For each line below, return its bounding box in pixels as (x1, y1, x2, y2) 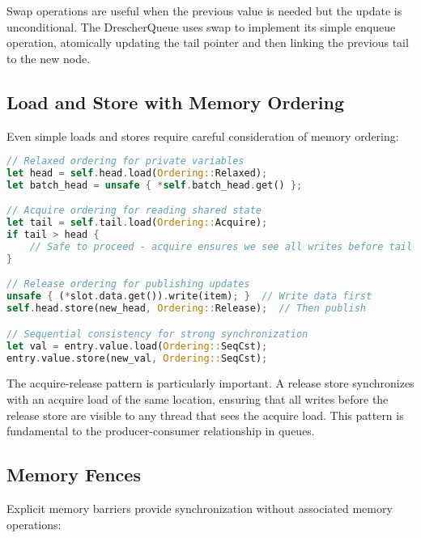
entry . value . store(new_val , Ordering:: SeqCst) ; (6, 352, 268, 364)
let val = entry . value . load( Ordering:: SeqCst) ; (6, 340, 268, 352)
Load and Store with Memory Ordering (6, 89, 345, 114)
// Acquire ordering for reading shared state (6, 205, 262, 217)
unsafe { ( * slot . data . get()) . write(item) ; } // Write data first (6, 290, 372, 303)
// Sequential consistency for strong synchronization (6, 328, 308, 340)
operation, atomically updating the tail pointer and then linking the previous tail (6, 34, 409, 51)
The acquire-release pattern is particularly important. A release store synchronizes (6, 375, 415, 392)
